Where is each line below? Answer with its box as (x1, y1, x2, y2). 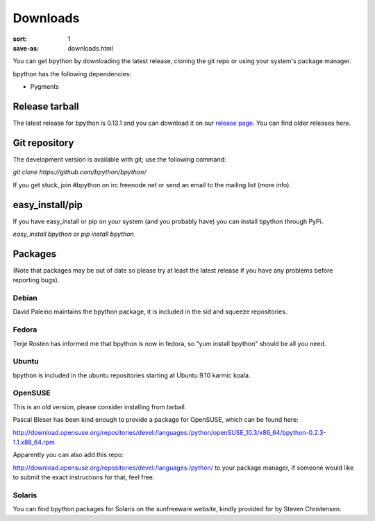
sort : (12, 35, 28, 43)
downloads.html (67, 44, 114, 52)
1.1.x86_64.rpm (12, 438, 55, 447)
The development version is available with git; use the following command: (12, 155, 226, 163)
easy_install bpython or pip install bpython (12, 230, 135, 238)
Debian (12, 293, 37, 303)
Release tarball (12, 101, 79, 112)
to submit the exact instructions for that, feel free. (12, 473, 155, 481)
